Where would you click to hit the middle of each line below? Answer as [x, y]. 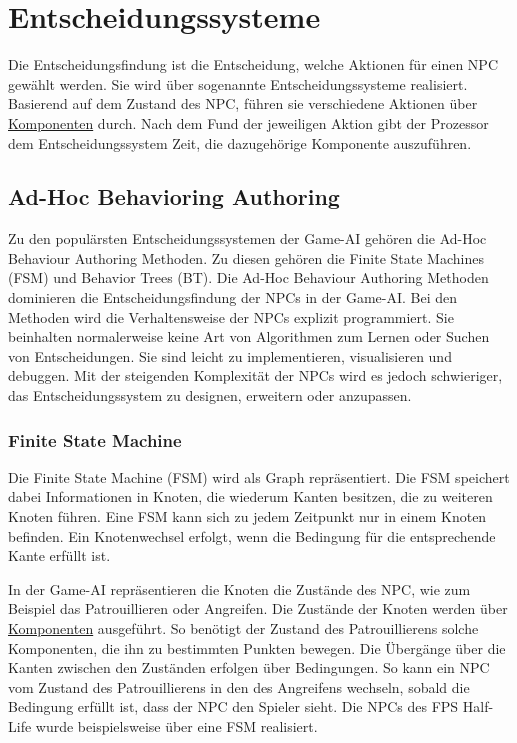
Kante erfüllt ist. [59, 555]
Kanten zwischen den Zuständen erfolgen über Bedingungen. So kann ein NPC [249, 667]
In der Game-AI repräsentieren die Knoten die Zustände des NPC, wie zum [239, 588]
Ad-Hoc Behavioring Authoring [174, 196]
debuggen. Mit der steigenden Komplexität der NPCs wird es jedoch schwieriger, [255, 375]
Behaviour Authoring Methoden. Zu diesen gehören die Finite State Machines [246, 257]
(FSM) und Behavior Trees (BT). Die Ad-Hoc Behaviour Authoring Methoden [248, 277]
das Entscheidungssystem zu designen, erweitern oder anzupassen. [210, 395]
